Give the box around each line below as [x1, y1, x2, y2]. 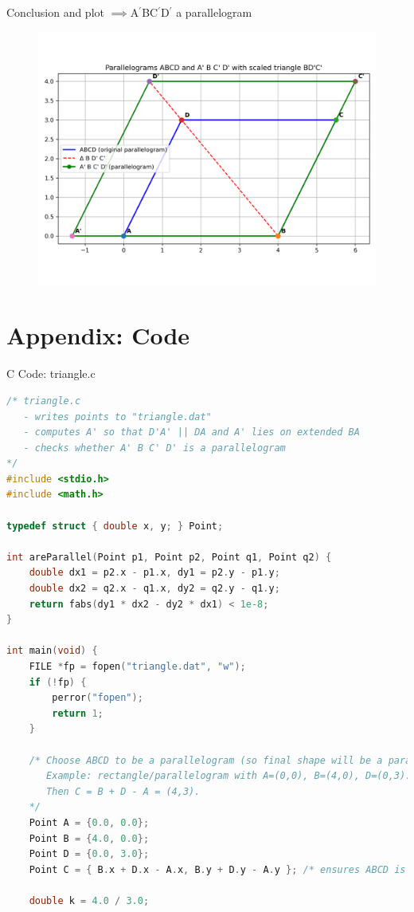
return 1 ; [52, 707, 103, 719]
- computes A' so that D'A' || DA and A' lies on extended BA [23, 427, 360, 438]
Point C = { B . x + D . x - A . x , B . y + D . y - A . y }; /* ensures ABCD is [29, 863, 406, 875]
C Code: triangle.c [6, 365, 96, 382]
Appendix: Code [6, 319, 190, 352]
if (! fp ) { [29, 676, 87, 688]
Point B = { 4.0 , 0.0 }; [29, 832, 150, 844]
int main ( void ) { [6, 645, 98, 657]
